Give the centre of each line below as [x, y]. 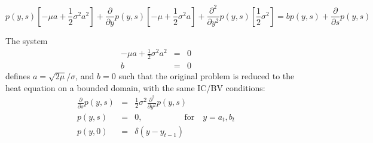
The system [27, 40]
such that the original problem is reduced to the [207, 75]
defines [18, 75]
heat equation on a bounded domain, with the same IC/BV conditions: [135, 87]
